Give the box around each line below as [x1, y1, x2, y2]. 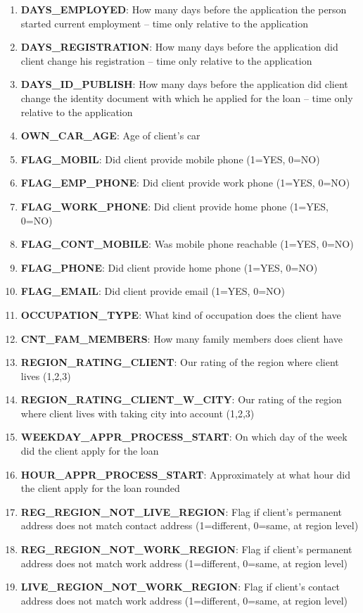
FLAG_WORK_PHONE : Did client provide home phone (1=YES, [20, 198, 329, 213]
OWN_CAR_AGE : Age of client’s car [20, 128, 200, 143]
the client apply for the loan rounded [20, 481, 180, 495]
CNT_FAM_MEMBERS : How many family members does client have [20, 331, 343, 346]
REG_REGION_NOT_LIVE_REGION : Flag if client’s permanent [20, 504, 343, 519]
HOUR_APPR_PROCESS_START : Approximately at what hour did [20, 467, 351, 481]
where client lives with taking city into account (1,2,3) [20, 405, 255, 420]
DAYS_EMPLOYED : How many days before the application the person [20, 2, 347, 16]
